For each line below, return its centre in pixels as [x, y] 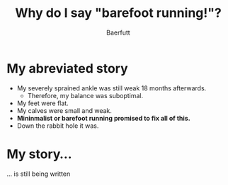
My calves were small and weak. [64, 110]
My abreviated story [67, 68]
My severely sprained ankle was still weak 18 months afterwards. [112, 88]
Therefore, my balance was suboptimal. [85, 95]
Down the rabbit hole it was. [58, 126]
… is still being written [39, 174]
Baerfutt [118, 32]
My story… [39, 154]
